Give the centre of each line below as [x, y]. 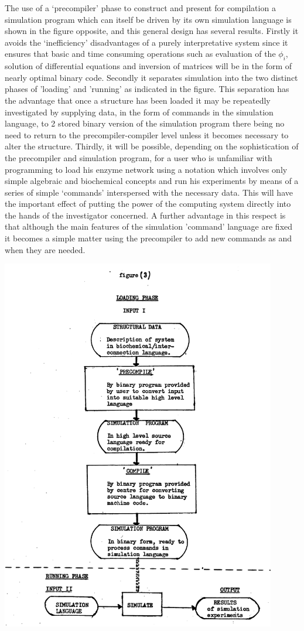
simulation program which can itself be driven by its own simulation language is [148, 19]
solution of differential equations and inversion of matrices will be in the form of [148, 66]
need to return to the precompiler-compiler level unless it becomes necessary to [147, 134]
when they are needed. [45, 249]
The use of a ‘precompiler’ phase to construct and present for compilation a [140, 8]
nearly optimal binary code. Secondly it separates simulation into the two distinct [151, 77]
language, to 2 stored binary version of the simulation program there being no [145, 123]
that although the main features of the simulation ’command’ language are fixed [149, 226]
